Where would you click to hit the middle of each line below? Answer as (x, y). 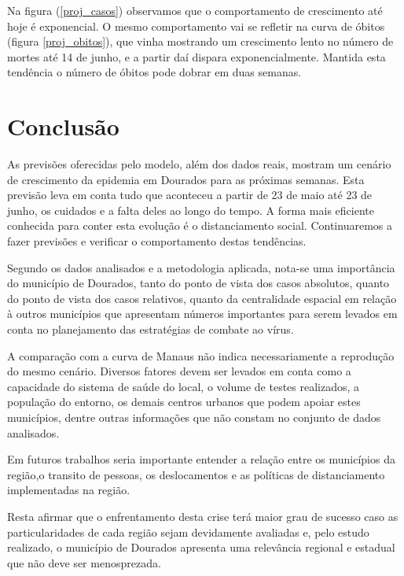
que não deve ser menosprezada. (84, 562)
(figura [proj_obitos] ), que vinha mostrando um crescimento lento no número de (200, 41)
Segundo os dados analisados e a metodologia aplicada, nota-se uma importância (201, 267)
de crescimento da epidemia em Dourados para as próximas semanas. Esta (186, 179)
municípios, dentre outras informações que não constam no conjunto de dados (194, 417)
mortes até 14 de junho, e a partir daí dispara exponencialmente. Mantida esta (196, 56)
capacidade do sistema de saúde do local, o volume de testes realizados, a (184, 386)
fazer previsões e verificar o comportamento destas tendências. (157, 241)
